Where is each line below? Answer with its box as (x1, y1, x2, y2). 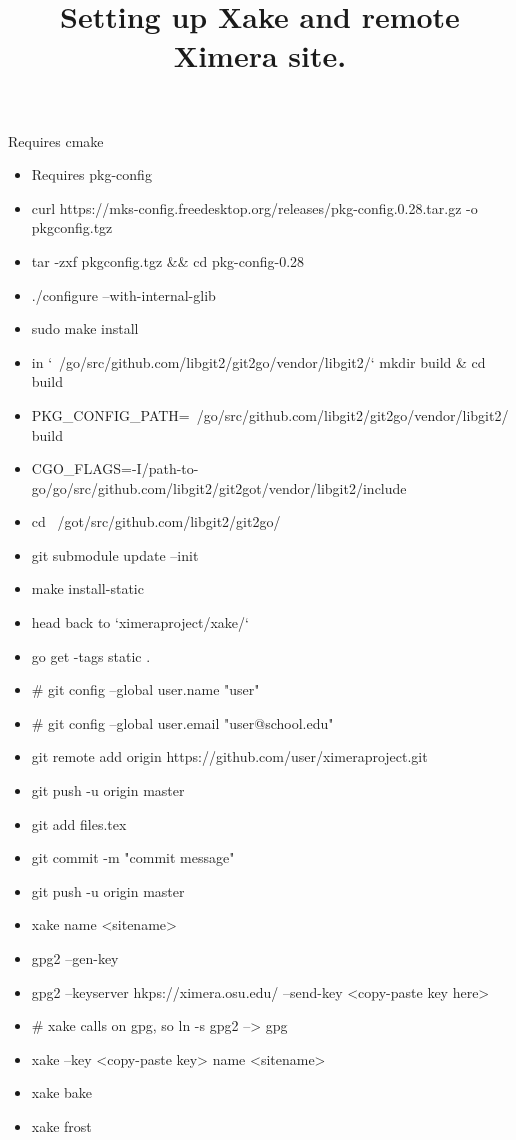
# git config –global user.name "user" (31, 679, 260, 700)
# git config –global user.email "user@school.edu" (31, 712, 334, 733)
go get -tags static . (31, 645, 151, 666)
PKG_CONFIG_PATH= (31, 404, 190, 425)
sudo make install (31, 318, 139, 339)
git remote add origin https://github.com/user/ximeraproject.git (31, 746, 428, 767)
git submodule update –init (31, 544, 199, 565)
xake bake (31, 1082, 93, 1103)
